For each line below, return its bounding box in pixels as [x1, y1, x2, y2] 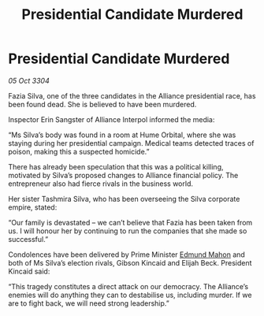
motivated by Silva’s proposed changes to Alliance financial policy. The [8, 170, 239, 180]
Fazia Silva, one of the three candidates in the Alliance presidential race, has [8, 91, 256, 100]
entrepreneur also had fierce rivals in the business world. [8, 179, 193, 188]
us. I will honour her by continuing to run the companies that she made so [8, 226, 247, 236]
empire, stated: [8, 203, 58, 212]
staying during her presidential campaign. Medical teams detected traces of [8, 138, 255, 147]
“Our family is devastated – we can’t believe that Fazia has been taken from [8, 217, 253, 227]
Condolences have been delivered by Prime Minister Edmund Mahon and [8, 250, 246, 259]
